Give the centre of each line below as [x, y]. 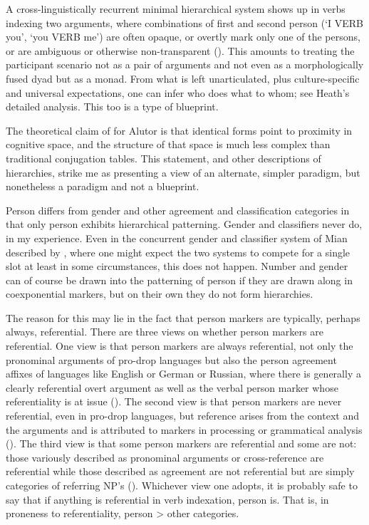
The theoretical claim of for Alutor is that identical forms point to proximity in [179, 130]
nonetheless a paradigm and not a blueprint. [103, 186]
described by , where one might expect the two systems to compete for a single [178, 252]
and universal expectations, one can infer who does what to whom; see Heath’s [178, 92]
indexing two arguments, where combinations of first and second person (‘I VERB [185, 22]
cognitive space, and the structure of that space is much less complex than [168, 144]
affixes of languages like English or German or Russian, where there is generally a [183, 374]
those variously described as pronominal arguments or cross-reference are [165, 457]
